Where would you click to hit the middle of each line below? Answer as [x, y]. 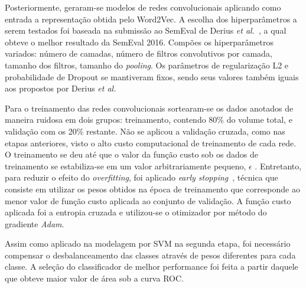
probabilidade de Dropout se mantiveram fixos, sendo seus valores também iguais [152, 76]
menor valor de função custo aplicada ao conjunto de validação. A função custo [148, 200]
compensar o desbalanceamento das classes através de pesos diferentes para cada [150, 255]
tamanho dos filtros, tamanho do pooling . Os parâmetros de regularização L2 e [147, 65]
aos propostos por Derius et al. [61, 88]
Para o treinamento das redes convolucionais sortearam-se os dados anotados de [149, 108]
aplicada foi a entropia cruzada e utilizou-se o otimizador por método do [136, 212]
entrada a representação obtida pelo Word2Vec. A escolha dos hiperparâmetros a [151, 19]
